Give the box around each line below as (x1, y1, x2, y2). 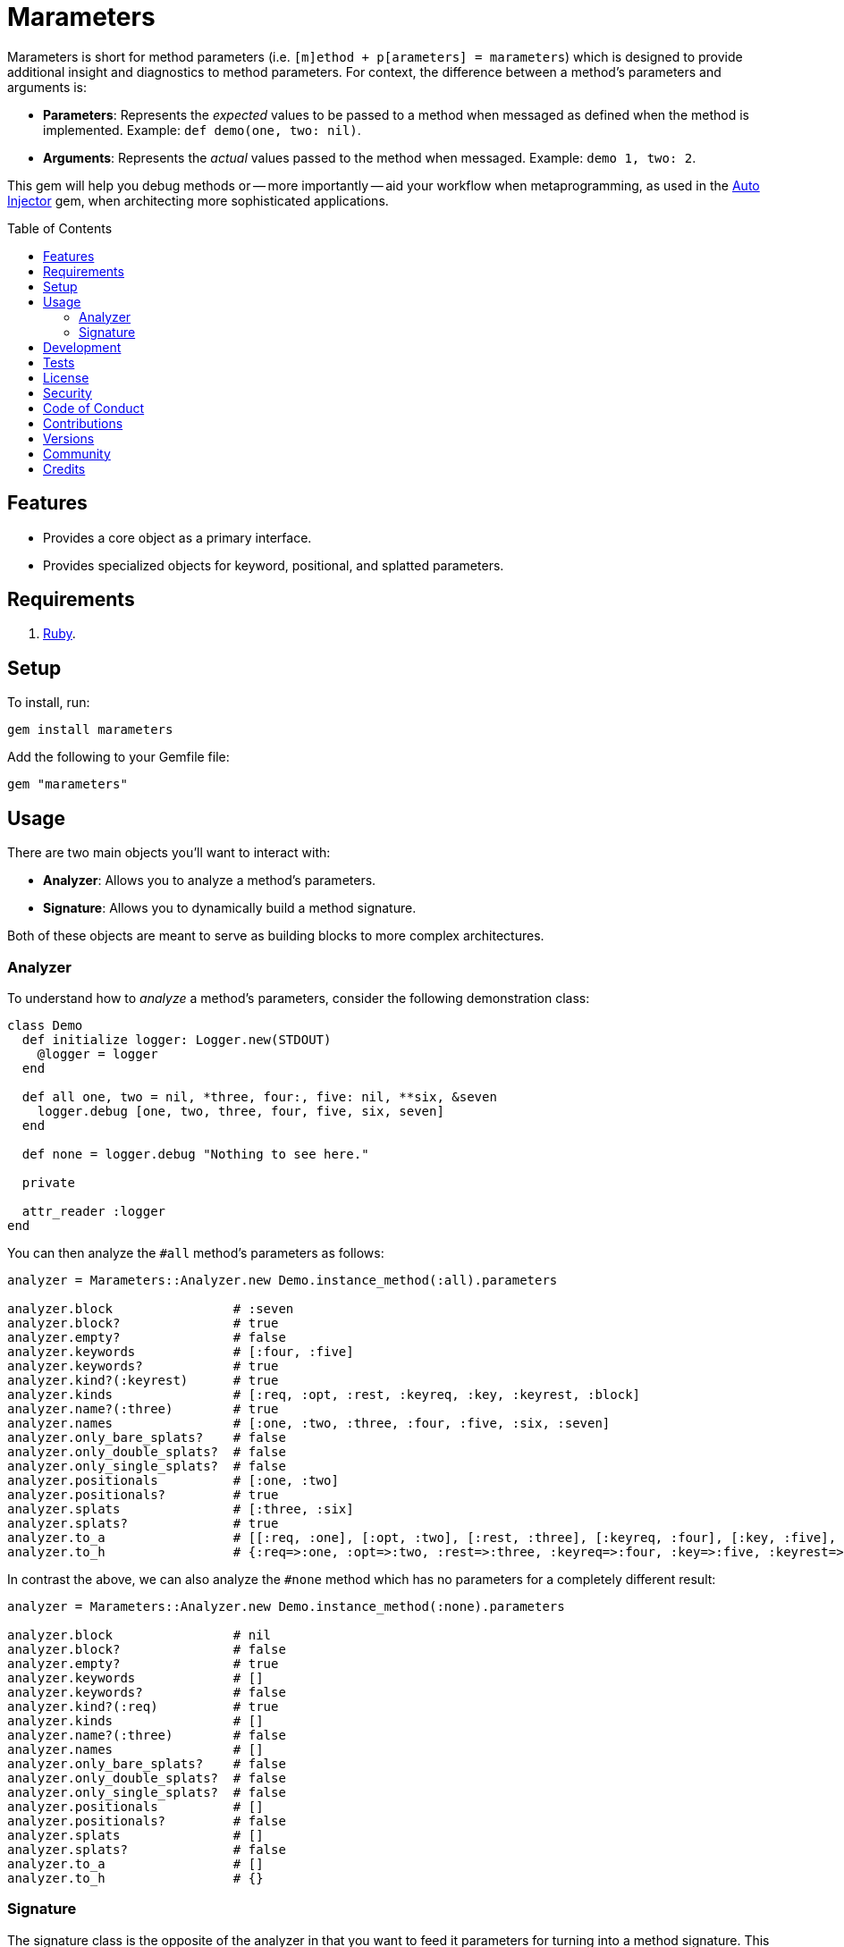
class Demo (7, 1017, 83, 1032)
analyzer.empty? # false (7, 1329, 286, 1344)
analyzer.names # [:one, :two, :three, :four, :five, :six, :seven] (7, 1415, 611, 1430)
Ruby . (43, 626, 76, 642)
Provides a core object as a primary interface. (43, 529, 312, 545)
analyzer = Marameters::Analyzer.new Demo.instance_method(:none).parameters (7, 1598, 565, 1614)
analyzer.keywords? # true (7, 1358, 279, 1373)
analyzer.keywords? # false (7, 1684, 286, 1699)
